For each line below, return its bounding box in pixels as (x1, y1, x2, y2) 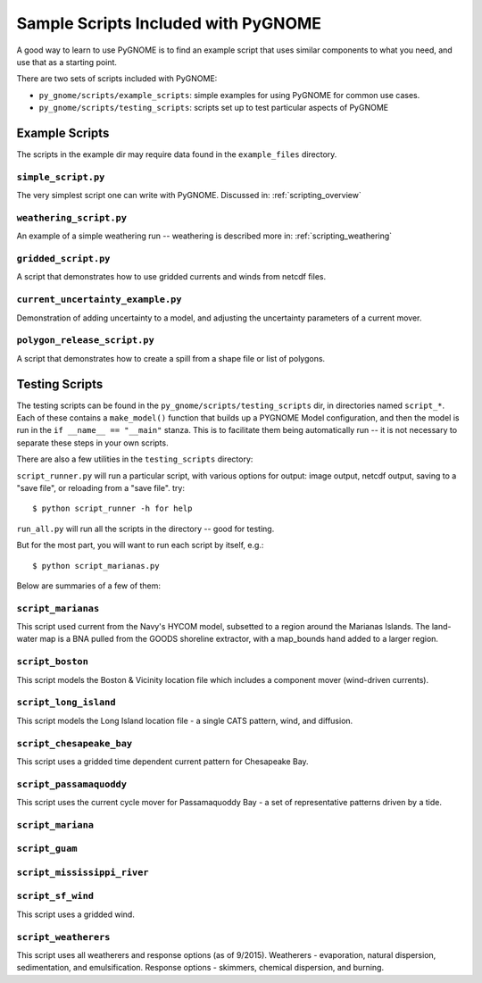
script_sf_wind (16, 890, 94, 902)
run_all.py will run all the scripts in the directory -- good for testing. (16, 523, 275, 534)
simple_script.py (16, 171, 105, 183)
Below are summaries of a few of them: (16, 580, 161, 591)
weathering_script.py (16, 212, 127, 223)
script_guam (16, 843, 78, 854)
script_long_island (16, 696, 116, 709)
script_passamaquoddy (16, 778, 127, 790)
